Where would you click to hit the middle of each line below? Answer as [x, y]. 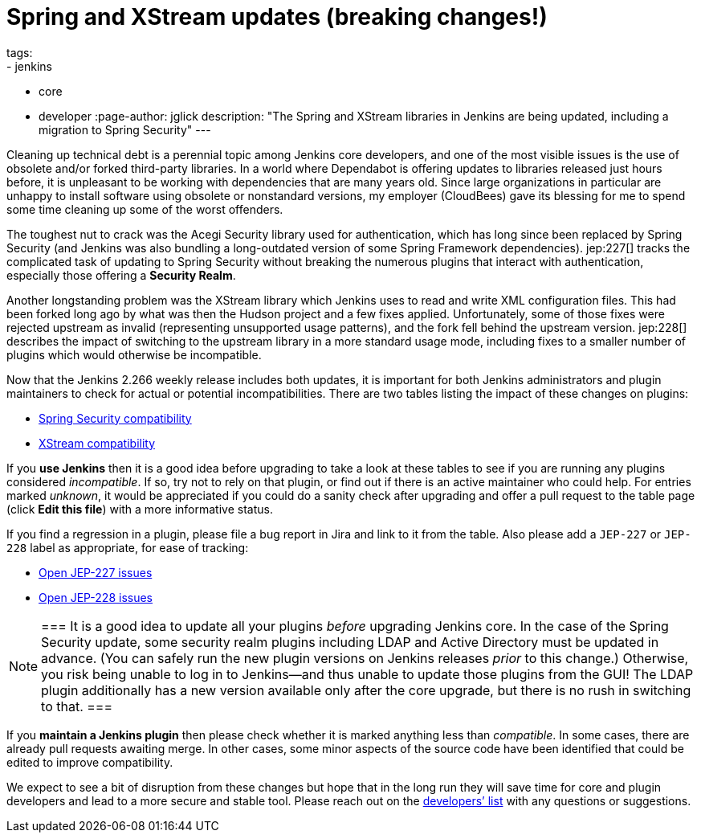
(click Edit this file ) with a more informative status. [140, 509]
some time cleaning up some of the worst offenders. [145, 209]
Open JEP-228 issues [96, 597]
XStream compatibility [97, 443]
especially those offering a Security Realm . [121, 275]
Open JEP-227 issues [96, 572]
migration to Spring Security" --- [125, 129]
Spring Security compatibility [115, 418]
